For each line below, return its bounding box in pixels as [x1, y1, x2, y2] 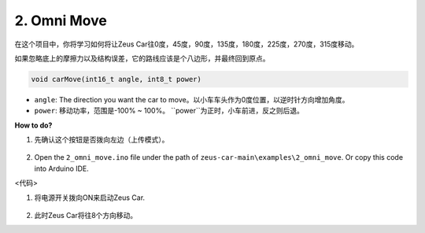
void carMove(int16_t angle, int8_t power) [31, 75, 202, 83]
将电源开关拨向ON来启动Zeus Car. [34, 193, 146, 202]
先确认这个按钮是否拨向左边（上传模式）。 [34, 135, 169, 145]
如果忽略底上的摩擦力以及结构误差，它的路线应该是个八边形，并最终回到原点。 [14, 54, 270, 63]
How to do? [14, 120, 53, 130]
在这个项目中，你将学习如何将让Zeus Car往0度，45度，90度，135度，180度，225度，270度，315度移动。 [14, 39, 359, 49]
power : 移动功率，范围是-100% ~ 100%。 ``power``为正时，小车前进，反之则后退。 [34, 106, 305, 116]
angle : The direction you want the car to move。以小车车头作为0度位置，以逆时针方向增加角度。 [34, 94, 349, 104]
